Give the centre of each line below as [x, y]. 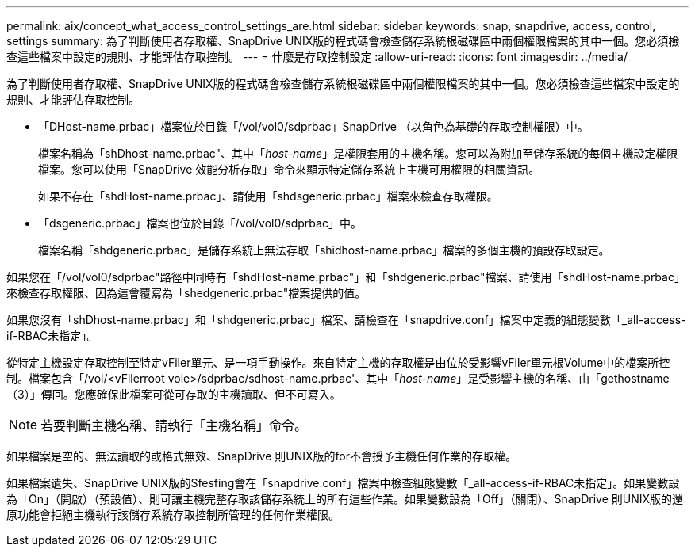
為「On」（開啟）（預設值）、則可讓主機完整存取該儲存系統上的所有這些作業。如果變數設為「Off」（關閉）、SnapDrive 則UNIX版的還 [345, 499]
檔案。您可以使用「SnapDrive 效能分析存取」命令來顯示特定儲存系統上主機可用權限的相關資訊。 [289, 169]
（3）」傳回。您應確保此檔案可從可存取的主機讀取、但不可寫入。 [174, 394]
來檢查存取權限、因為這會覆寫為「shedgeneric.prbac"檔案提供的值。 [186, 293]
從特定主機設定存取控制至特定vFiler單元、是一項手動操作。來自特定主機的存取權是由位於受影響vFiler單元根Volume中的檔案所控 [338, 362]
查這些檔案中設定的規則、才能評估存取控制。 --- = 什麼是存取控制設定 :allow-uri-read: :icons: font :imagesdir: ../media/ [317, 57]
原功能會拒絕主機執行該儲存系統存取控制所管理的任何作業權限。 [173, 515]
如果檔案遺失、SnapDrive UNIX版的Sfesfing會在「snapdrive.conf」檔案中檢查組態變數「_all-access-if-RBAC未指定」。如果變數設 [343, 483]
